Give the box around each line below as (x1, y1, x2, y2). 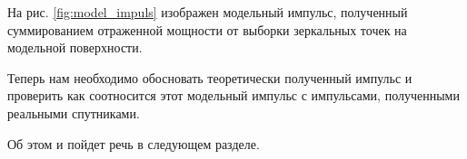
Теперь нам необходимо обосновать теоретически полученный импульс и (7, 68, 412, 87)
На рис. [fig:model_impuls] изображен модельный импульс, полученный (7, 3, 408, 21)
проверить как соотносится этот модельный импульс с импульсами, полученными (7, 86, 460, 105)
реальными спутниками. (7, 103, 140, 122)
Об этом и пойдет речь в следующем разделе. (7, 134, 260, 153)
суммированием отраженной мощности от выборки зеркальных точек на (7, 20, 407, 39)
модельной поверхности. (7, 38, 143, 57)
